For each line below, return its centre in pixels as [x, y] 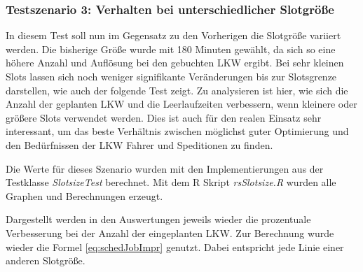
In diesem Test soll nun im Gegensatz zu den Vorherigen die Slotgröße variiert [173, 35]
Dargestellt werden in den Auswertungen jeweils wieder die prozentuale [158, 219]
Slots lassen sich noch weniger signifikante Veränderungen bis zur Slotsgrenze [171, 76]
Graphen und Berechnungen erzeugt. [84, 195]
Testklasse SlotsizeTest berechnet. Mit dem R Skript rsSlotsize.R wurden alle [171, 182]
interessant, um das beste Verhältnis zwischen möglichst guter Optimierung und [177, 131]
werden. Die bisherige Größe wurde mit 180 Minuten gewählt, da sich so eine [171, 49]
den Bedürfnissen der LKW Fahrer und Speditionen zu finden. [139, 144]
